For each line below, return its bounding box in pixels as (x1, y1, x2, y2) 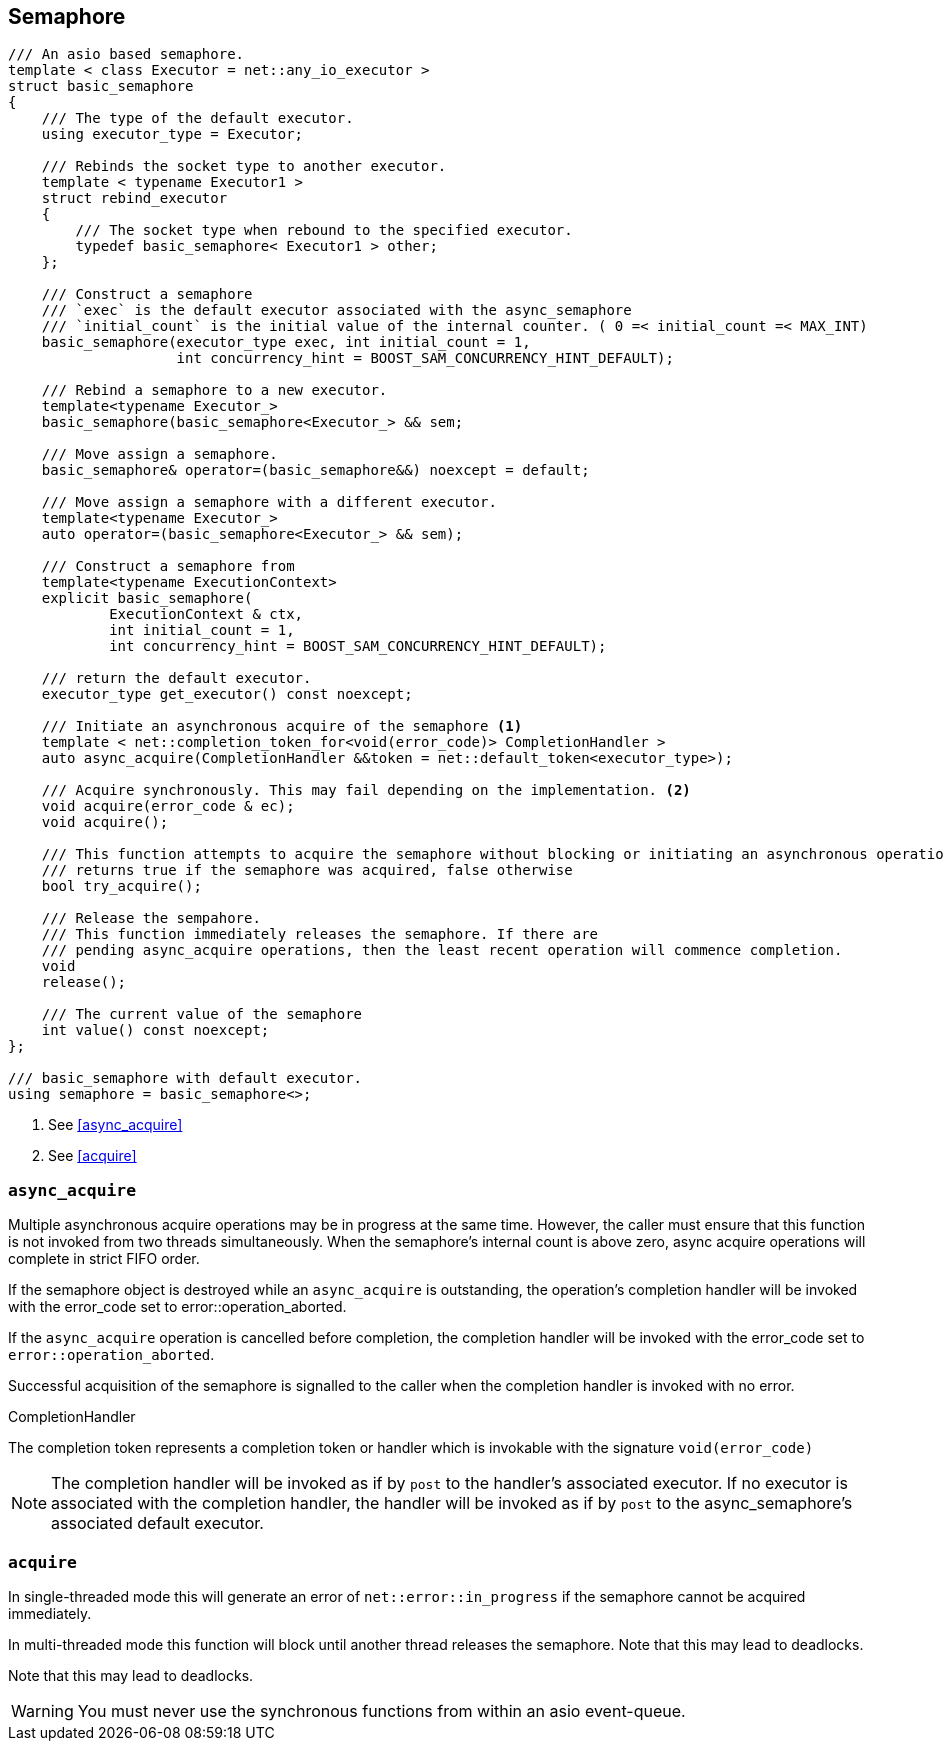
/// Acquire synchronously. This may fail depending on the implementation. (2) (41, 782, 691, 799)
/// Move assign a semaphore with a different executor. (41, 494, 497, 511)
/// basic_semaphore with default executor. (8, 1070, 363, 1087)
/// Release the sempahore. (41, 910, 261, 927)
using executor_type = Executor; (41, 126, 304, 143)
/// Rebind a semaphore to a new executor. (41, 382, 388, 399)
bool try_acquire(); (41, 878, 202, 895)
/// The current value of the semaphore (41, 1006, 363, 1023)
